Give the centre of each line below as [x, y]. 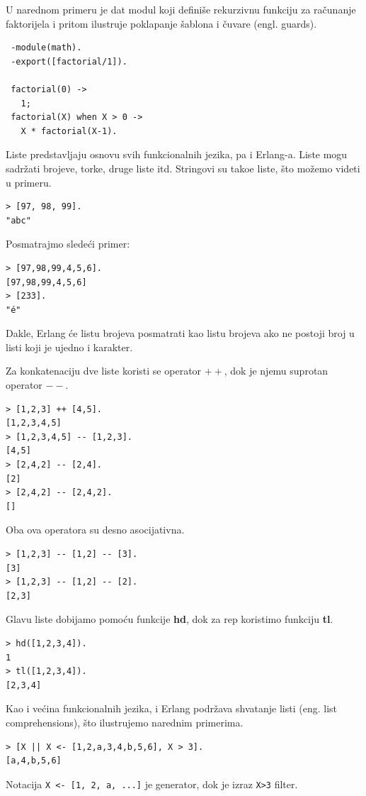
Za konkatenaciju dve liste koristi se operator [104, 371]
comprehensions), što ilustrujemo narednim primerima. [125, 722]
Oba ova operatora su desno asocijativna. [95, 530]
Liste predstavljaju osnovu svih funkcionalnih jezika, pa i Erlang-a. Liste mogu [177, 154]
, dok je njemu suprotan [276, 371]
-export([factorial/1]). [69, 61]
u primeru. [29, 182]
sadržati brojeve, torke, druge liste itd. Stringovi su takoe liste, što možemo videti [183, 168]
